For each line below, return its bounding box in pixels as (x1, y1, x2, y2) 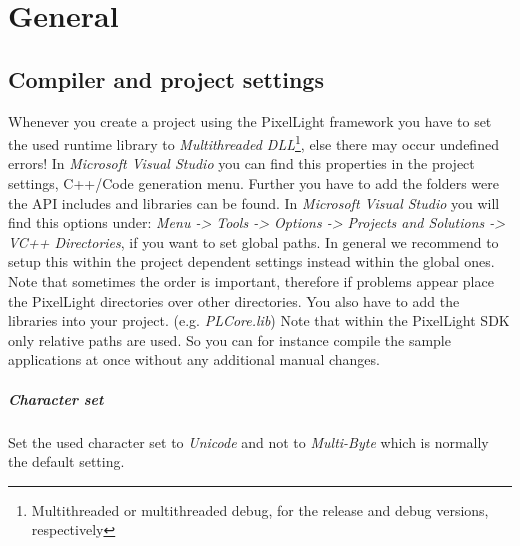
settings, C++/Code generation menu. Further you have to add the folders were (8, 173, 500, 194)
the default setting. (8, 451, 125, 472)
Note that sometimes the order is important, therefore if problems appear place (8, 270, 494, 291)
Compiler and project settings (8, 63, 324, 94)
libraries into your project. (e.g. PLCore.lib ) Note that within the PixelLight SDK (8, 310, 510, 331)
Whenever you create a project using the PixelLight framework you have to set (8, 110, 492, 131)
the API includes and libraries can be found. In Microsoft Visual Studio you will (8, 192, 500, 213)
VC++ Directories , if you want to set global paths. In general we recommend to (8, 231, 499, 252)
